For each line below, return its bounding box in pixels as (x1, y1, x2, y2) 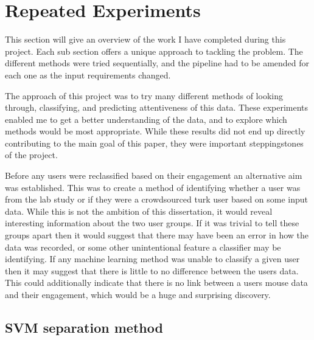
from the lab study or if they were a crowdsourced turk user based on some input (5, 193, 309, 206)
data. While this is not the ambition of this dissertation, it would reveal (5, 204, 273, 217)
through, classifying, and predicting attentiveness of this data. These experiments (5, 101, 309, 114)
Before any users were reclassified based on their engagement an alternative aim (5, 169, 302, 182)
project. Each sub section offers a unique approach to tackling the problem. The (5, 44, 303, 57)
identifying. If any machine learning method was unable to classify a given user (5, 252, 300, 265)
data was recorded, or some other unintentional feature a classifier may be (5, 240, 281, 253)
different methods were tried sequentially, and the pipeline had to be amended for (5, 57, 310, 69)
